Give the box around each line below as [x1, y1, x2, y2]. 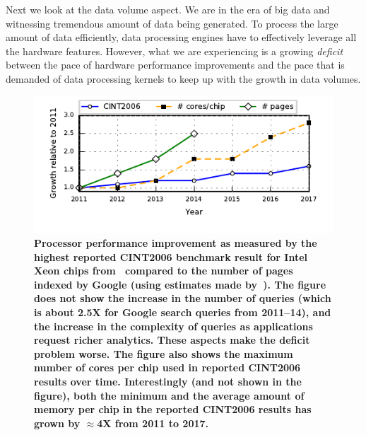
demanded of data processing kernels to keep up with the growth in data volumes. [6, 71, 361, 86]
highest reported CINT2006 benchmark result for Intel [34, 249, 308, 264]
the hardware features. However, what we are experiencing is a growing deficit [6, 43, 343, 58]
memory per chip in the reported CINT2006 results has [34, 402, 312, 417]
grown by [34, 415, 81, 430]
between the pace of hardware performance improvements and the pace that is [6, 57, 345, 72]
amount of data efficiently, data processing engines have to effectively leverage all [6, 30, 357, 45]
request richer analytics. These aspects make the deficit [34, 332, 310, 347]
